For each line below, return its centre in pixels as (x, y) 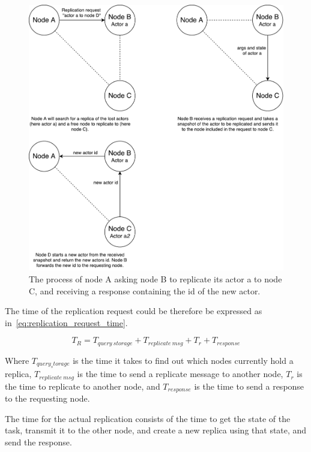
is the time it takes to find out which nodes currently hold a (183, 360)
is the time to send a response (249, 386)
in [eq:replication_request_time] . (66, 322)
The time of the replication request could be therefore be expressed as (134, 311)
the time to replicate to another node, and (83, 386)
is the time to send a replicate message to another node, (180, 374)
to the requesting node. (47, 398)
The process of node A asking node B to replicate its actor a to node (155, 279)
